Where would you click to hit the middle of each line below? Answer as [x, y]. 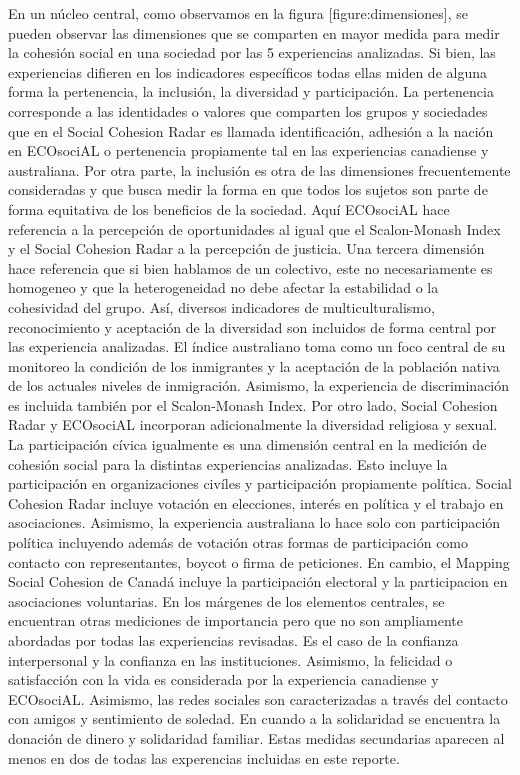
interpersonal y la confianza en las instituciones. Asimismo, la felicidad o [230, 659]
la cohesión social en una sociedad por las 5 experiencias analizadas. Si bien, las [252, 52]
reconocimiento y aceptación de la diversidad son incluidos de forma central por [252, 326]
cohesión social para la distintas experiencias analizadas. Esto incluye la [228, 463]
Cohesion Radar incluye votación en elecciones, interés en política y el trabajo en [256, 502]
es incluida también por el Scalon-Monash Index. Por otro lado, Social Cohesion [253, 404]
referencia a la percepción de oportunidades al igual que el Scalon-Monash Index [254, 228]
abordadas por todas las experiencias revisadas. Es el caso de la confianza [233, 640]
